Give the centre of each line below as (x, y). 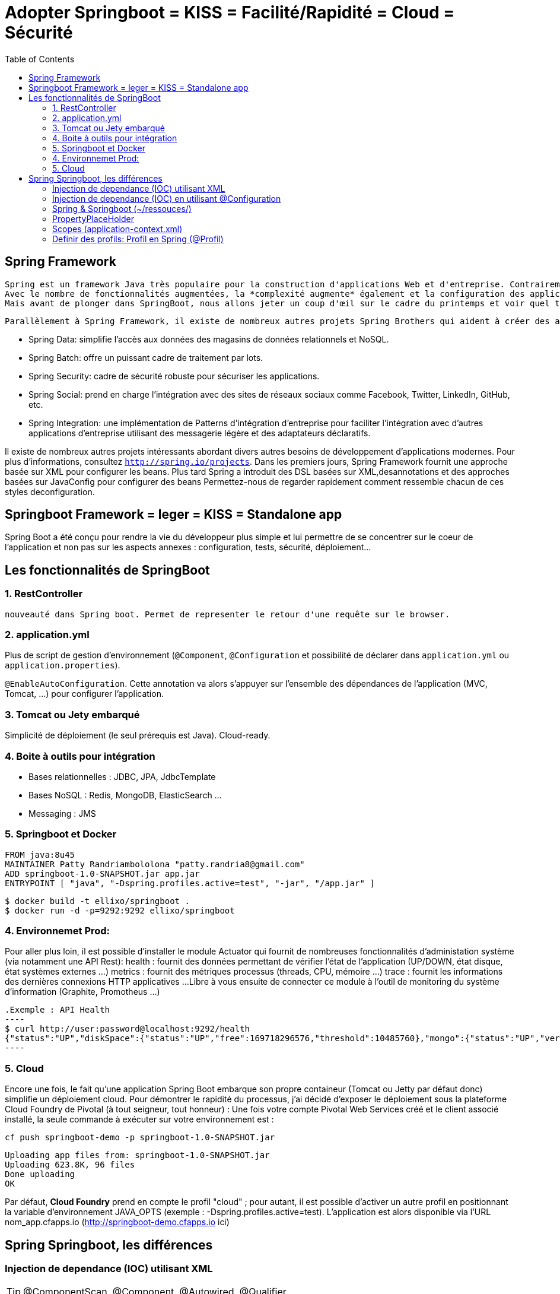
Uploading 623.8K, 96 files (70, 1165)
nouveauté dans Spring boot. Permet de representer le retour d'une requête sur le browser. (227, 614)
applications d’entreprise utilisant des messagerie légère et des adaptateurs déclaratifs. (200, 433)
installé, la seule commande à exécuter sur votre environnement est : (139, 1119)
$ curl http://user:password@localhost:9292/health (128, 1029)
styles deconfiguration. (50, 491)
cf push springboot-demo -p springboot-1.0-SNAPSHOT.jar (140, 1138)
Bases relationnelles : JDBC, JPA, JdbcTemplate (122, 776)
